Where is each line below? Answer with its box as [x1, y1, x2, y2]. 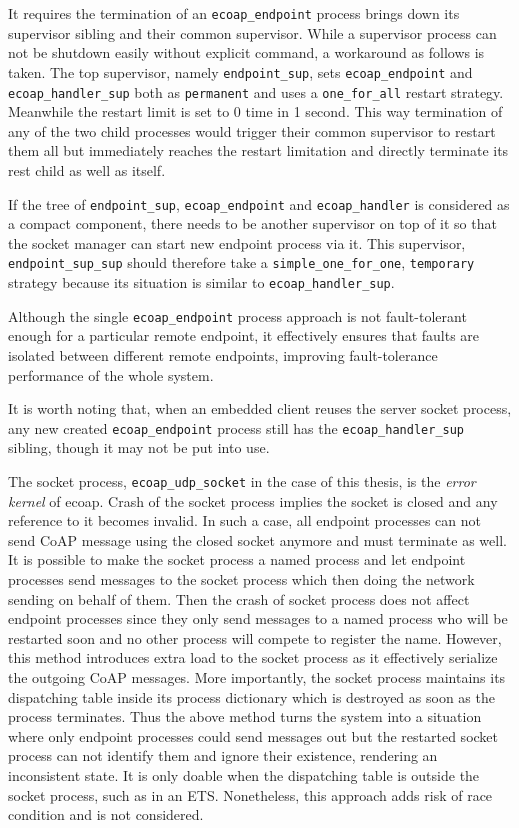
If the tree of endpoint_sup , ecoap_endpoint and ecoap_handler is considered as [8, 193, 510, 214]
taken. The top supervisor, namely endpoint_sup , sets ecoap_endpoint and [8, 61, 473, 82]
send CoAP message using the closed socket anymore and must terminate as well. [8, 529, 507, 550]
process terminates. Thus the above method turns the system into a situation [8, 706, 482, 727]
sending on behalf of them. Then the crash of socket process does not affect [8, 588, 470, 609]
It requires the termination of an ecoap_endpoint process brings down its [8, 3, 460, 23]
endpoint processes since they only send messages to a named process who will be [8, 608, 508, 629]
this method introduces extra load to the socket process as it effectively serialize [8, 647, 498, 668]
